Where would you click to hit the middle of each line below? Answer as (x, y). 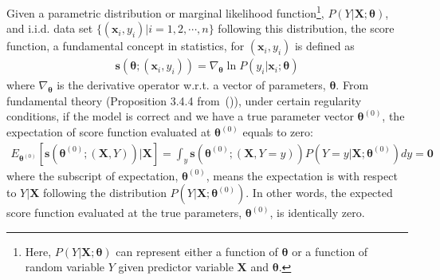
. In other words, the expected (319, 193)
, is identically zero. (317, 213)
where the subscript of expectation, (92, 175)
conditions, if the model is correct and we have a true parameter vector (180, 116)
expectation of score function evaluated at (109, 132)
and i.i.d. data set (50, 28)
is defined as (324, 46)
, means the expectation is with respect (302, 175)
